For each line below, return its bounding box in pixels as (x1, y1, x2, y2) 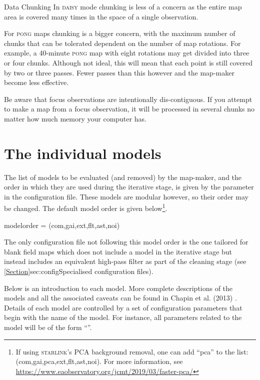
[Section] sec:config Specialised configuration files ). (4, 266, 153, 276)
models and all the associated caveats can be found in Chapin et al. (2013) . (4, 292, 237, 303)
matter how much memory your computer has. (4, 113, 146, 123)
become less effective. (4, 77, 69, 87)
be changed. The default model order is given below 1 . (4, 201, 167, 213)
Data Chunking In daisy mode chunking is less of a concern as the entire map (4, 1, 242, 11)
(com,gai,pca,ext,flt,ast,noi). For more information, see (15, 356, 183, 366)
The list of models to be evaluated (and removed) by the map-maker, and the (4, 171, 242, 182)
